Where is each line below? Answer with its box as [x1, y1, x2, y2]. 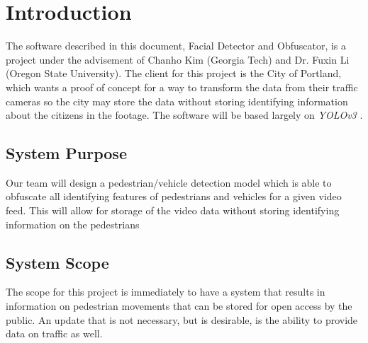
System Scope [6, 251, 109, 273]
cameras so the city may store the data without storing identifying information [6, 93, 348, 108]
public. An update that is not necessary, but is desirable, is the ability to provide [6, 312, 358, 327]
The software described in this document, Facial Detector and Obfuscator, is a [6, 38, 347, 53]
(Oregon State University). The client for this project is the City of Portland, [6, 66, 342, 81]
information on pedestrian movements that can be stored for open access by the [6, 298, 352, 313]
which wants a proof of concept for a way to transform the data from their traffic [6, 79, 358, 94]
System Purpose [6, 142, 127, 164]
